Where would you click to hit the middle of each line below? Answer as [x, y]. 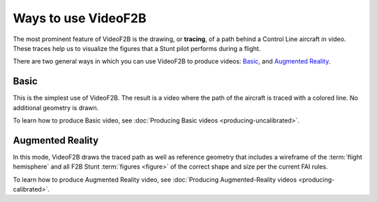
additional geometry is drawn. [56, 107]
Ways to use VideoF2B [80, 18]
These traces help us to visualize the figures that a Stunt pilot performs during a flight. [137, 48]
